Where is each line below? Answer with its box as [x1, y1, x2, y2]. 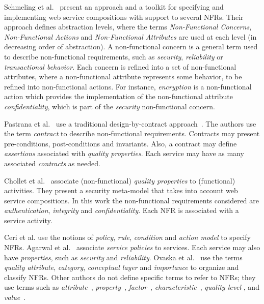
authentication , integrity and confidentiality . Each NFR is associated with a [4, 205, 239, 216]
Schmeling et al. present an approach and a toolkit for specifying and [4, 2, 224, 12]
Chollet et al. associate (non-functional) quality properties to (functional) [4, 175, 235, 186]
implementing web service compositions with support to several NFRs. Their [4, 11, 244, 22]
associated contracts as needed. [4, 158, 100, 168]
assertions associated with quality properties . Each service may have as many [4, 148, 244, 159]
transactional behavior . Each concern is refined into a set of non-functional [4, 61, 236, 72]
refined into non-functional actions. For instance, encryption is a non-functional [4, 81, 252, 92]
